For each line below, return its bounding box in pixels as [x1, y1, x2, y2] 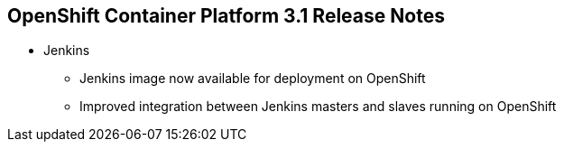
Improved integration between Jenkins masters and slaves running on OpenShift [79, 98, 557, 115]
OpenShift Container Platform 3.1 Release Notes [7, 5, 445, 27]
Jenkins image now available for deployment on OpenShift [79, 70, 426, 87]
